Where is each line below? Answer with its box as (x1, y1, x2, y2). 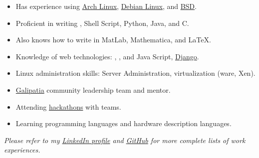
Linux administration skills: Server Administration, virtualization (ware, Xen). (15, 68, 256, 78)
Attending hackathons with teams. (15, 101, 121, 112)
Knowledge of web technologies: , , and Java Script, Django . (15, 51, 199, 61)
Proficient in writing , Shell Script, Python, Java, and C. (15, 17, 189, 28)
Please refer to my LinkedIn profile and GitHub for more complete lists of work (4, 135, 246, 145)
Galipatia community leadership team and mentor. (15, 84, 171, 95)
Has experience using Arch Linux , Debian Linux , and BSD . (15, 1, 197, 11)
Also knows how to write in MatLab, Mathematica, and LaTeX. (15, 34, 211, 45)
